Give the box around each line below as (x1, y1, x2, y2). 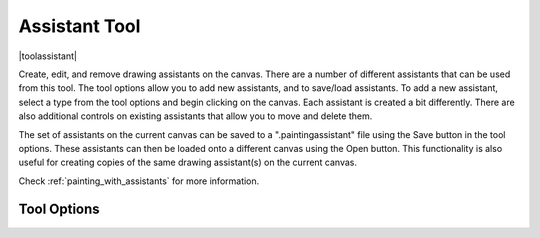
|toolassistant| (18, 50, 77, 62)
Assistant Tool (18, 15, 141, 37)
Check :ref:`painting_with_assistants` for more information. (18, 175, 260, 187)
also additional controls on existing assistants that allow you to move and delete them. (18, 110, 373, 122)
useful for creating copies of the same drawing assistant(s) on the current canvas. (18, 156, 358, 169)
